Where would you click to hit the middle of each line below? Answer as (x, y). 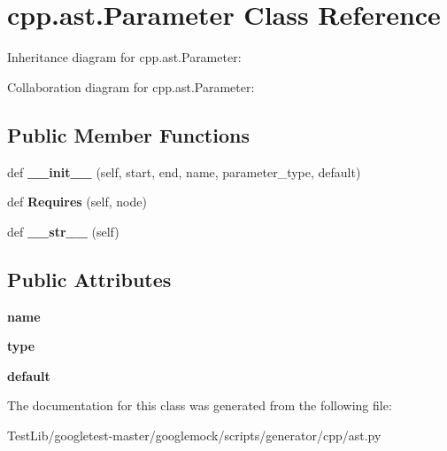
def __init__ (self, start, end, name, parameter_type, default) (184, 171)
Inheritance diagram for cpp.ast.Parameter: (124, 57)
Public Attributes (89, 279)
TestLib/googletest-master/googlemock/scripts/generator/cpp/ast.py (194, 435)
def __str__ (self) (63, 231)
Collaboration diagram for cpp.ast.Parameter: (131, 86)
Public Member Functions (128, 134)
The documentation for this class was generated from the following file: (200, 405)
